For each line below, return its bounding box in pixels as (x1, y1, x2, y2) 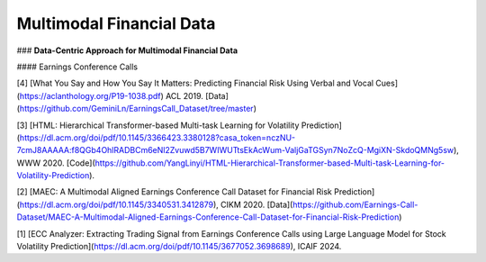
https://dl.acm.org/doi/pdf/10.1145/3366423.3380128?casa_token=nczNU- (19, 131, 296, 143)
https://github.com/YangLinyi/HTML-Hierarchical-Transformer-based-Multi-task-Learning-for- (94, 158, 445, 168)
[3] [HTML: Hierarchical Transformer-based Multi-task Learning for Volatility (16, 120, 300, 131)
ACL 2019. (165, 90, 204, 101)
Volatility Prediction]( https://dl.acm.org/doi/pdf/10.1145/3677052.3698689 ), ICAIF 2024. (16, 241, 342, 252)
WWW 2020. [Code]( (16, 158, 96, 168)
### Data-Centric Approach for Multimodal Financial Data (16, 45, 238, 56)
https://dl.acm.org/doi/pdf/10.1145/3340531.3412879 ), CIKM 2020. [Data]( (19, 199, 293, 210)
